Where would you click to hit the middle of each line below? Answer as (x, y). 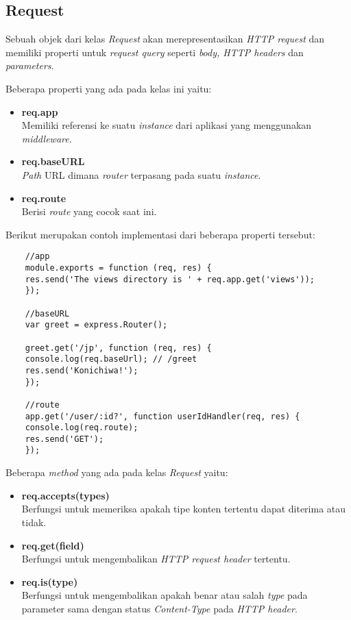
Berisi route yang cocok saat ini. (89, 211)
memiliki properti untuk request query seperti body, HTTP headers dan (155, 52)
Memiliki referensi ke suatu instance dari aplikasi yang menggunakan (167, 125)
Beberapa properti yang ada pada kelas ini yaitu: (109, 88)
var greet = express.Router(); (96, 325)
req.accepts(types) (65, 495)
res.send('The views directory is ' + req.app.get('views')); (170, 279)
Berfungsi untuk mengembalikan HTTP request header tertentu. (156, 559)
